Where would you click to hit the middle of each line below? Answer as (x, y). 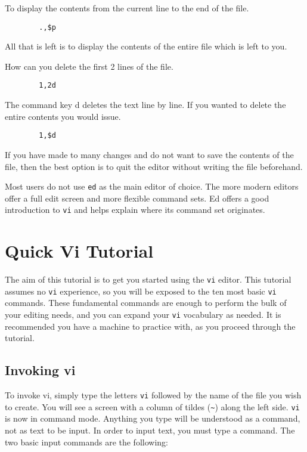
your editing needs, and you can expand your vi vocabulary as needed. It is (143, 315)
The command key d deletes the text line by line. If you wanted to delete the (145, 105)
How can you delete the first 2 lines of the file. (89, 66)
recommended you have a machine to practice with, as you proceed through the (150, 326)
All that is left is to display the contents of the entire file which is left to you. (146, 46)
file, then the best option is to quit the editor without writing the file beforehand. (154, 166)
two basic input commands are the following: (86, 442)
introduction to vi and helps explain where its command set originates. (135, 210)
